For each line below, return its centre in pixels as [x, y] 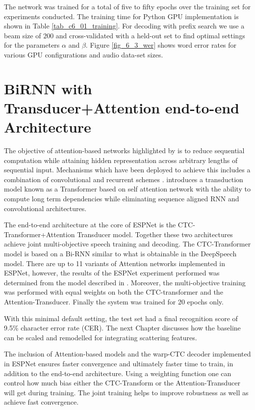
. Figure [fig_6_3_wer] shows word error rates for [161, 45]
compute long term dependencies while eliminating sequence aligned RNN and [122, 199]
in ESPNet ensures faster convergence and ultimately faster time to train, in [119, 363]
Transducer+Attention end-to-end [122, 107]
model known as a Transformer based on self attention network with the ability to [127, 189]
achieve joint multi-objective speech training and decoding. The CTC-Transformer [127, 244]
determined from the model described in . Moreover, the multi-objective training [125, 282]
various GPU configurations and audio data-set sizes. [84, 54]
